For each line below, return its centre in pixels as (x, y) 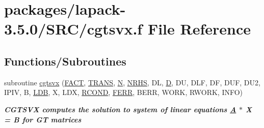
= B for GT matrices (43, 119)
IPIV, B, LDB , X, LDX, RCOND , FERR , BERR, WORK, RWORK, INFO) (124, 92)
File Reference (199, 29)
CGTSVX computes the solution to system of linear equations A (120, 109)
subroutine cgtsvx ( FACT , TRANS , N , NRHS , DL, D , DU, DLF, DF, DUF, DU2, (132, 82)
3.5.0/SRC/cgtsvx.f (73, 29)
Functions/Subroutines (65, 61)
